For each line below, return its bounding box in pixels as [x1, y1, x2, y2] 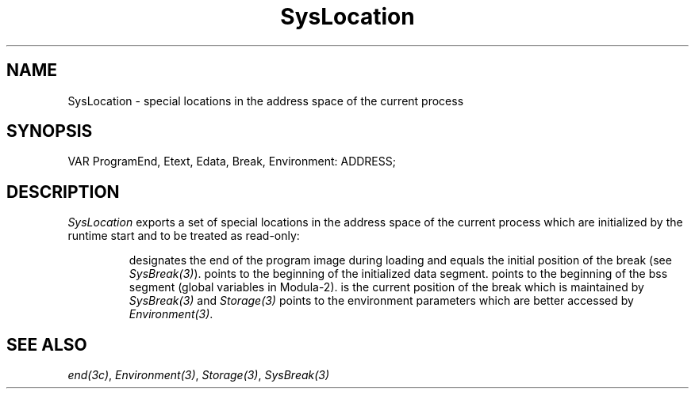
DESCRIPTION [6, 181, 120, 202]
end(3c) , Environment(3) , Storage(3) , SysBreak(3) [67, 368, 330, 382]
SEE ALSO [6, 334, 87, 355]
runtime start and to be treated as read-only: [67, 229, 300, 243]
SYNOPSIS [6, 121, 93, 142]
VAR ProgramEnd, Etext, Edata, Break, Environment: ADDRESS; [67, 154, 396, 169]
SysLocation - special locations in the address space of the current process [67, 93, 464, 108]
